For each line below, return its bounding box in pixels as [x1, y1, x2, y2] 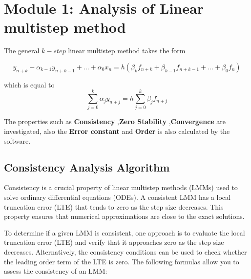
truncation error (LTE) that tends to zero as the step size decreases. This [4, 201, 224, 212]
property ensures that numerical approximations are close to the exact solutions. [4, 211, 245, 221]
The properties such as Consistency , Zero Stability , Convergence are [4, 116, 226, 127]
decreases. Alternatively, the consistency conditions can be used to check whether [4, 246, 247, 257]
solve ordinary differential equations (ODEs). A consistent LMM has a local [4, 192, 230, 202]
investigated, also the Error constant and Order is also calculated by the [4, 126, 230, 136]
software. [4, 135, 31, 146]
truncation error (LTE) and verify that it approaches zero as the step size [4, 237, 224, 247]
